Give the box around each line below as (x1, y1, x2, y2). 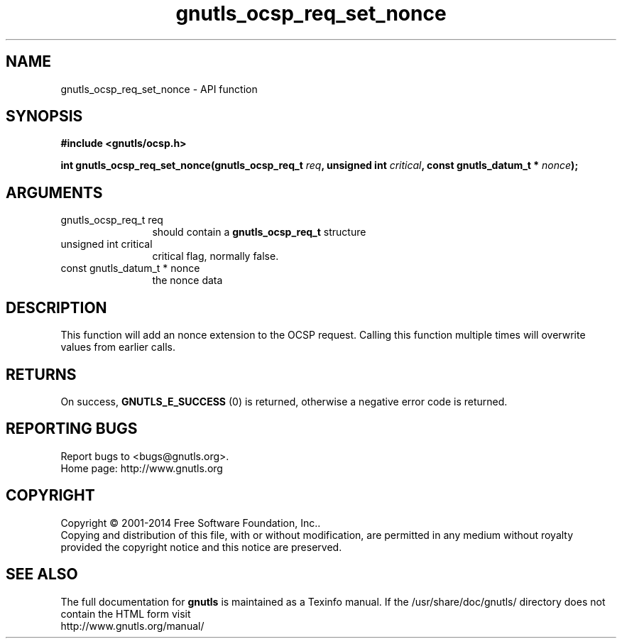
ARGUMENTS (6, 183, 103, 202)
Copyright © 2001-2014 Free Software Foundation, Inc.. (60, 516, 321, 529)
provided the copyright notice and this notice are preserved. (60, 540, 342, 553)
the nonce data (152, 274, 223, 287)
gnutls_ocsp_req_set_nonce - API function (60, 82, 258, 95)
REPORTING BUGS (6, 420, 138, 438)
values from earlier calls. (60, 341, 176, 354)
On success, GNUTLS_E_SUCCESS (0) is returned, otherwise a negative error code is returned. (60, 395, 508, 408)
